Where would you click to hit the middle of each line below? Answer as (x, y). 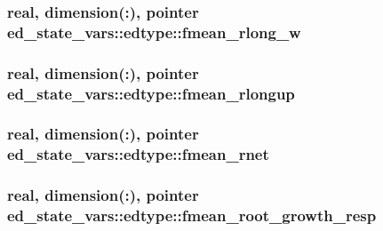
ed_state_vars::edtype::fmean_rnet (138, 154)
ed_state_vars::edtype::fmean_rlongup (151, 93)
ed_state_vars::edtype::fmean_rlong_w (154, 32)
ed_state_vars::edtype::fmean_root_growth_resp (192, 215)
